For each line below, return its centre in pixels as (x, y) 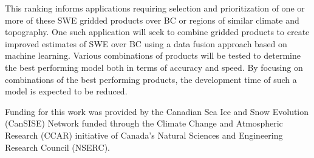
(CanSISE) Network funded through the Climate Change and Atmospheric (144, 123)
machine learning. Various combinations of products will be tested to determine (153, 55)
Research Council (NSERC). (57, 147)
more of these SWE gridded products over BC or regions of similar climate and (152, 20)
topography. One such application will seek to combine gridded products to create (157, 32)
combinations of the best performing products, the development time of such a (151, 79)
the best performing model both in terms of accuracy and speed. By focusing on (154, 67)
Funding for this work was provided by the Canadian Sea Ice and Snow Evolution (157, 111)
